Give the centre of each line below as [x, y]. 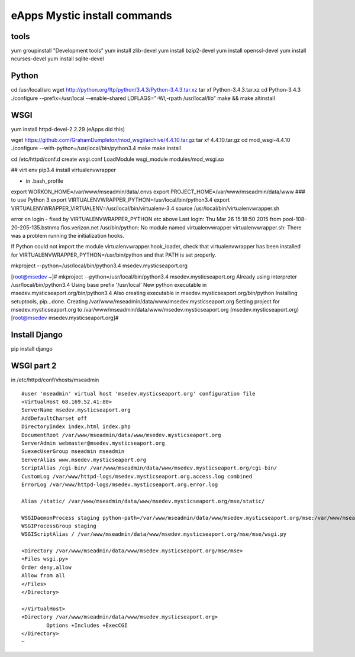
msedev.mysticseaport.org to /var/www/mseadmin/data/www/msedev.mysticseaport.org [120, 310]
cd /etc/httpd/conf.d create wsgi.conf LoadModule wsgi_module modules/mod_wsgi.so [117, 159]
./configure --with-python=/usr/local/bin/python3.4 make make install [96, 148]
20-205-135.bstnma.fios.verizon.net [55, 227]
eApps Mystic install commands [92, 15]
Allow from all [43, 576]
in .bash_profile [44, 181]
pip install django [32, 349]
